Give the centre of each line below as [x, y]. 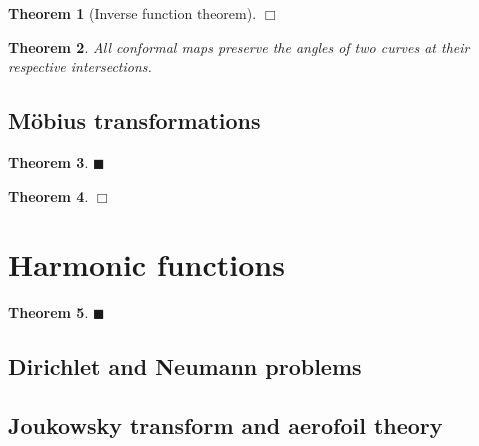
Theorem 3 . [48, 161]
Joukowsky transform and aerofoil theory [225, 425]
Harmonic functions [146, 264]
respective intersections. [80, 66]
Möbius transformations [134, 120]
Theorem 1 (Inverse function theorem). [132, 13]
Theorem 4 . [48, 195]
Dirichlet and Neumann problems [185, 366]
